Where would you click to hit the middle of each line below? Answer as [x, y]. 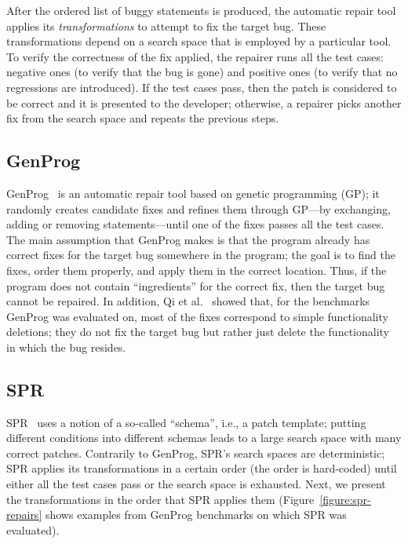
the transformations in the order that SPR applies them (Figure [160, 499]
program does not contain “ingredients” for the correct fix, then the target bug [196, 285]
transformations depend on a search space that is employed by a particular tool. [199, 41]
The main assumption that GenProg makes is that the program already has [188, 239]
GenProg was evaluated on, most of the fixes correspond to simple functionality [197, 316]
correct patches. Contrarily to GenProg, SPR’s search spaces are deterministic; [196, 453]
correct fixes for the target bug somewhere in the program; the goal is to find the [201, 255]
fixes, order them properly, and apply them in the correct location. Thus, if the [197, 270]
